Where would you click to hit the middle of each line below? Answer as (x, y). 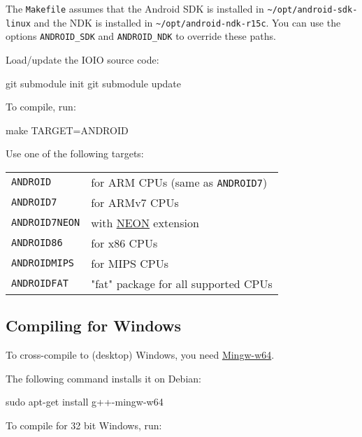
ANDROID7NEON (46, 223)
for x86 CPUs (124, 243)
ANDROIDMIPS (43, 263)
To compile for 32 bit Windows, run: (84, 425)
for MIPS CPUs (130, 263)
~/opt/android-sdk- (312, 10)
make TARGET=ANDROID (67, 130)
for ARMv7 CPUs (135, 202)
